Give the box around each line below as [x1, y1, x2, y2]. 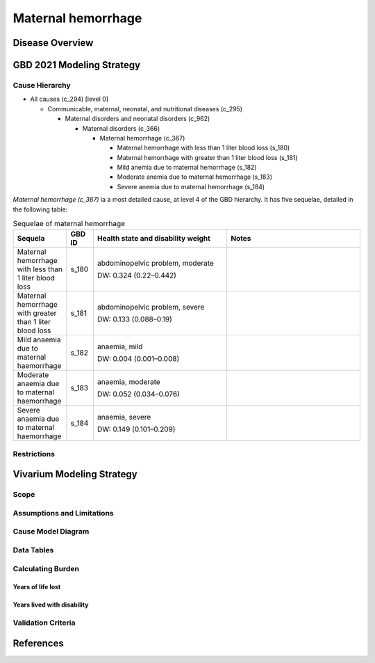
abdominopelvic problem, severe [97, 303, 205, 312]
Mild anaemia [17, 335, 61, 344]
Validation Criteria [12, 618, 76, 628]
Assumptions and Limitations [12, 508, 114, 518]
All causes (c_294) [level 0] [30, 95, 109, 104]
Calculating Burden [12, 564, 80, 573]
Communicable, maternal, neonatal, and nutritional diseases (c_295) [47, 104, 243, 113]
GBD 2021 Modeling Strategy [12, 59, 141, 71]
